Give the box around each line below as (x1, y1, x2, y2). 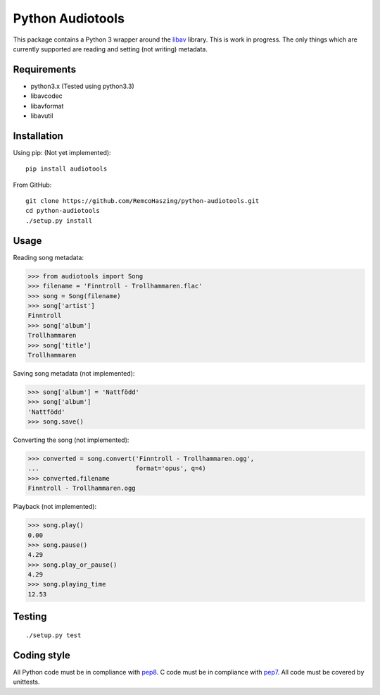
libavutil (30, 111, 53, 120)
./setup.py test (25, 631, 82, 639)
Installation (13, 130, 63, 142)
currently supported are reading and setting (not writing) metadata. (13, 44, 208, 53)
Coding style (13, 649, 70, 661)
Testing (13, 610, 47, 623)
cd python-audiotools (25, 207, 100, 215)
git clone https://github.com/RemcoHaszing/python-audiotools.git (25, 197, 260, 205)
